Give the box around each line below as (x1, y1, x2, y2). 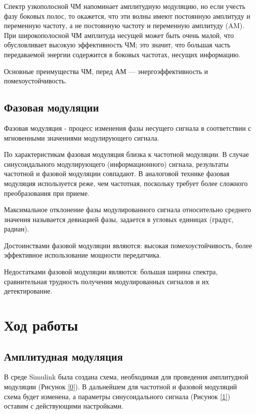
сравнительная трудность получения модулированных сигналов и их (4, 276, 210, 286)
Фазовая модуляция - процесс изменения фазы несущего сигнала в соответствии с (4, 122, 251, 133)
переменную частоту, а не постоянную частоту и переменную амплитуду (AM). (4, 20, 245, 31)
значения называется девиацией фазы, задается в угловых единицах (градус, (4, 214, 234, 224)
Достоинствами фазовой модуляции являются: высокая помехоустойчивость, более (4, 240, 252, 250)
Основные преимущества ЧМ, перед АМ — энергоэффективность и (4, 66, 208, 76)
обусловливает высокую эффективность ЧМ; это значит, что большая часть (4, 39, 231, 50)
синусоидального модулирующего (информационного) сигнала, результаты (4, 158, 229, 169)
